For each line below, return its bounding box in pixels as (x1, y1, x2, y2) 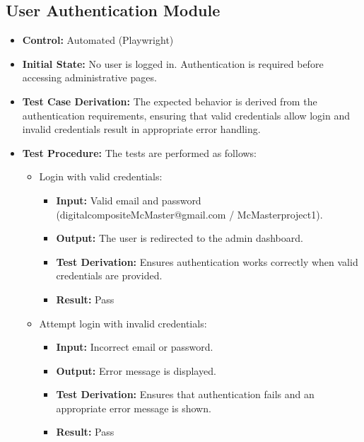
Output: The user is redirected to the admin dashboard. (56, 231, 303, 245)
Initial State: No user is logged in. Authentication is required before (22, 56, 324, 71)
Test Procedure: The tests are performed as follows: (22, 145, 257, 160)
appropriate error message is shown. (56, 400, 211, 415)
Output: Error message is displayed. (56, 363, 216, 378)
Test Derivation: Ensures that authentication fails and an (56, 387, 315, 402)
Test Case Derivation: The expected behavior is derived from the (22, 93, 317, 108)
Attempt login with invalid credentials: (39, 315, 207, 330)
